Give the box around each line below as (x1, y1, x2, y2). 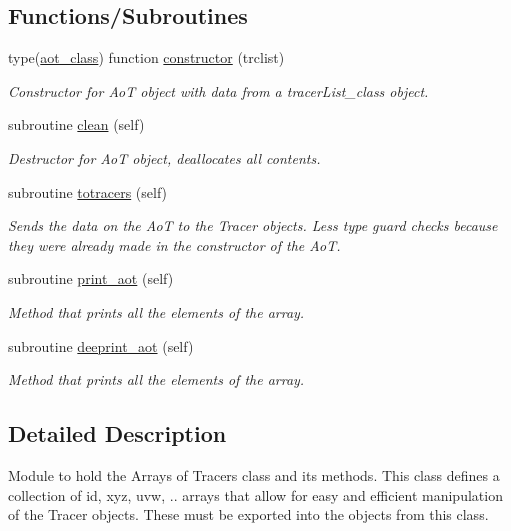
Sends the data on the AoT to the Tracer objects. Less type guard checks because (8, 215, 498, 236)
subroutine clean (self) (8, 114, 145, 135)
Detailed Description (8, 418, 227, 449)
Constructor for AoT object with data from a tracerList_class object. (8, 80, 429, 101)
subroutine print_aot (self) (8, 268, 174, 289)
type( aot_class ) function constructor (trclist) (8, 47, 285, 68)
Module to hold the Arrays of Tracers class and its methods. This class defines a (8, 464, 500, 485)
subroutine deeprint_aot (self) (8, 335, 194, 356)
